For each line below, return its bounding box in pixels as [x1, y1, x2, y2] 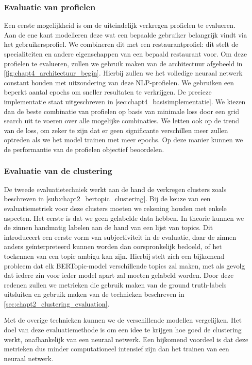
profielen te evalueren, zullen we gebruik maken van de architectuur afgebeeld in [4, 58, 243, 68]
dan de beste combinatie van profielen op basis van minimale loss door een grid [4, 106, 239, 116]
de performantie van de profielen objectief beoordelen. [4, 144, 164, 154]
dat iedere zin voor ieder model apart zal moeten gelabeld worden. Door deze [4, 270, 234, 280]
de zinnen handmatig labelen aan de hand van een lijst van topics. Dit [4, 222, 213, 232]
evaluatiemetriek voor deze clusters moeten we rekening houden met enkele [4, 203, 227, 213]
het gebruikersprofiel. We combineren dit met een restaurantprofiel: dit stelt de [4, 39, 238, 49]
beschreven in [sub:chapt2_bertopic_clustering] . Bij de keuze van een [4, 193, 211, 204]
